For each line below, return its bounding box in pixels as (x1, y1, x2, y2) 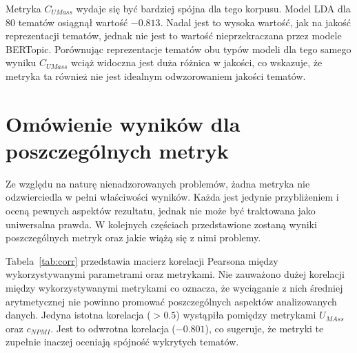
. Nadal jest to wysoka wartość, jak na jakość (160, 14, 351, 29)
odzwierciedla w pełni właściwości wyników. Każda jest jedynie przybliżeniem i (6, 190, 339, 204)
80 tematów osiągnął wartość (6, 14, 128, 29)
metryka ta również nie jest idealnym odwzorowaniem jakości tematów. (6, 68, 306, 83)
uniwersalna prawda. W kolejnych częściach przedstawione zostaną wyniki (6, 216, 317, 231)
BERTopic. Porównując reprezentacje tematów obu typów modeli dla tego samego (6, 41, 351, 56)
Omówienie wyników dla (6, 109, 241, 137)
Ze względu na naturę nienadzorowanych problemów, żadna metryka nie (6, 176, 310, 190)
